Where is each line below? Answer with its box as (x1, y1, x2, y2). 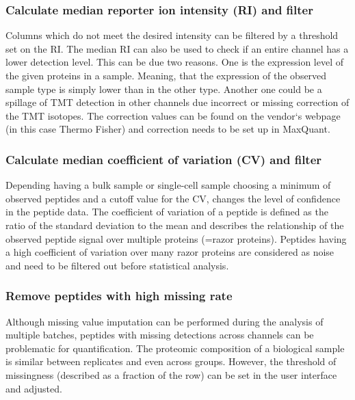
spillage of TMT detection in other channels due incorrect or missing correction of (5, 95, 350, 109)
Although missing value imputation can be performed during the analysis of (5, 314, 324, 328)
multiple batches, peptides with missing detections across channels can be (5, 328, 314, 342)
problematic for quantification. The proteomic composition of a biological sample (5, 341, 345, 355)
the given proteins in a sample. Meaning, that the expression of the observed (5, 68, 327, 82)
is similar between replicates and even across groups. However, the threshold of (5, 354, 337, 369)
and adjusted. (5, 381, 62, 395)
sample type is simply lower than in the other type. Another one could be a (5, 81, 322, 96)
